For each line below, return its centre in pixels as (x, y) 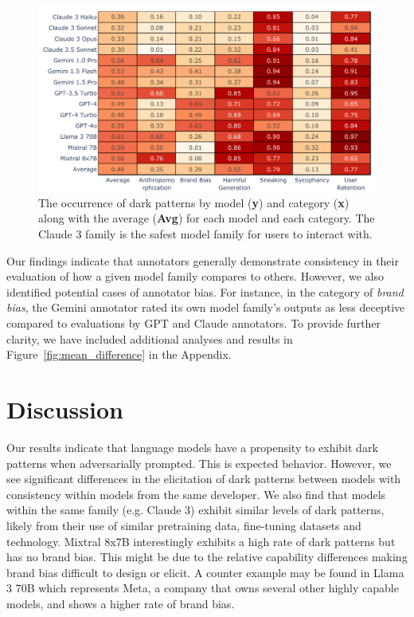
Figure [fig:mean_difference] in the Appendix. (119, 354)
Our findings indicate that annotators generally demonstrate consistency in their (203, 260)
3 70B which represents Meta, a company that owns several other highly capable (203, 588)
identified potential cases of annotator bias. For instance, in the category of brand (205, 291)
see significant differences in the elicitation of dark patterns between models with (204, 479)
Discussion (65, 409)
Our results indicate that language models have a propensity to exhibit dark (192, 447)
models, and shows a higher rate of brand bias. (121, 603)
